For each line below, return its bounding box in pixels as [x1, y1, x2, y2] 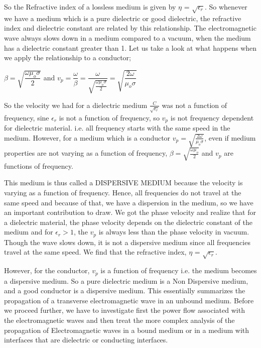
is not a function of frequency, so [59, 112, 160, 123]
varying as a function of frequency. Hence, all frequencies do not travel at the [4, 187, 241, 197]
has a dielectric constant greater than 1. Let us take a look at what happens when [4, 42, 257, 53]
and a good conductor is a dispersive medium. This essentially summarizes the [4, 285, 245, 296]
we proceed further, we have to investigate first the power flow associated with [4, 305, 245, 315]
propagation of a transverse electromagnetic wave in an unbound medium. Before [4, 295, 254, 305]
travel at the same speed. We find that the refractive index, [4, 247, 187, 257]
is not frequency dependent [170, 112, 254, 123]
